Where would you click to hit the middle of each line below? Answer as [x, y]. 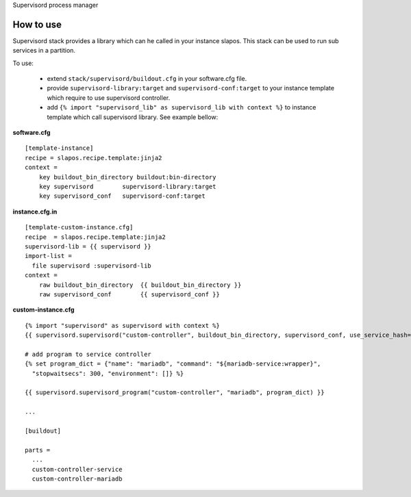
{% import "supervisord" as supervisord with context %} [123, 326]
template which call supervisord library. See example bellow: [133, 117]
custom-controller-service [77, 469]
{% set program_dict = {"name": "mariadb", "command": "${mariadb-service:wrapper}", [173, 364]
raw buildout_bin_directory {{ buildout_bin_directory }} [140, 285]
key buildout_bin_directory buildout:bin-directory [127, 177]
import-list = [48, 256]
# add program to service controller [88, 354]
